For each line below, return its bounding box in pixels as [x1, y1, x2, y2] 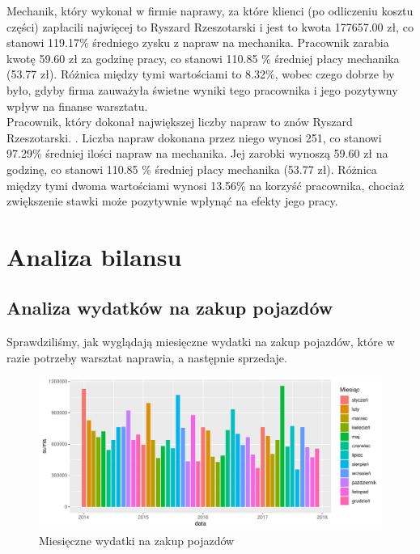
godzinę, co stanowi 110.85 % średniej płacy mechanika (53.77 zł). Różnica [6, 160, 377, 177]
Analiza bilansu [6, 239, 182, 273]
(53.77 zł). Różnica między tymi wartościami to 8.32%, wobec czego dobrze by [6, 66, 395, 82]
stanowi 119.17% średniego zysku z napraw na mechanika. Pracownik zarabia [6, 34, 389, 51]
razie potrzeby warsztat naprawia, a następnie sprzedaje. [6, 349, 287, 366]
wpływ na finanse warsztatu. [6, 97, 148, 114]
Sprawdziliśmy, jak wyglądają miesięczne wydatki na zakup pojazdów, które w [6, 333, 395, 350]
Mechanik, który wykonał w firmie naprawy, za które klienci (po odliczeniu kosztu [6, 2, 414, 19]
